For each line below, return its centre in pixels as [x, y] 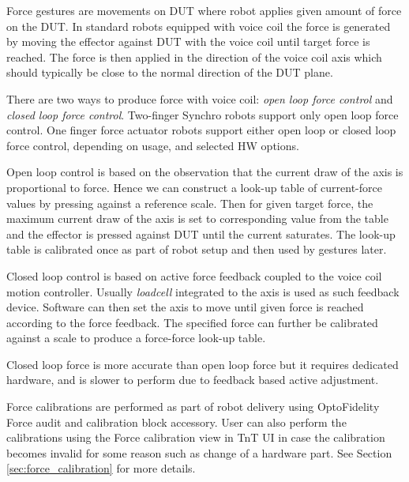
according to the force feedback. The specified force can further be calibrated [192, 322]
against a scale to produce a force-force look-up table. [136, 338]
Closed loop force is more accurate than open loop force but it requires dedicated [203, 364]
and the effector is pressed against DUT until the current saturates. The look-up [201, 233]
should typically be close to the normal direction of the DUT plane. [170, 72]
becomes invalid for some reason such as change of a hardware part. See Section [199, 452]
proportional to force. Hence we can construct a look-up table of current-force [194, 187]
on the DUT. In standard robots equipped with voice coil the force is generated [199, 26]
